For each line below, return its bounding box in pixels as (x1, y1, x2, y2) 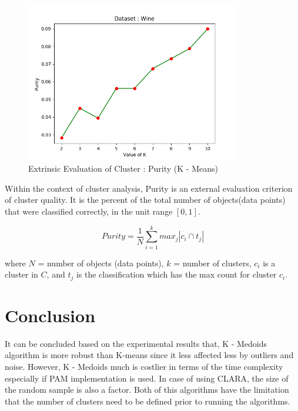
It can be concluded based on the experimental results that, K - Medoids (5, 337, 267, 349)
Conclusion (5, 303, 96, 327)
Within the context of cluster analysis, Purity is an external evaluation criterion (5, 182, 293, 194)
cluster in (5, 268, 38, 280)
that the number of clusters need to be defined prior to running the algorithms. (5, 395, 290, 407)
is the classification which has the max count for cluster (76, 268, 277, 280)
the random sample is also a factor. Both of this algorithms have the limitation (5, 383, 289, 396)
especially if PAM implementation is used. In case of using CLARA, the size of (5, 372, 289, 384)
